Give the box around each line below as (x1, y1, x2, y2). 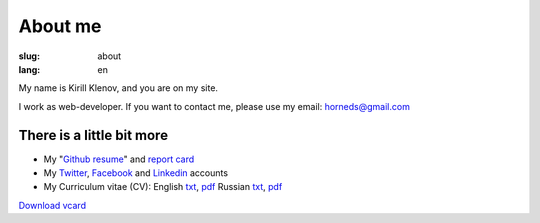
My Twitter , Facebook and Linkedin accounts (43, 167, 229, 179)
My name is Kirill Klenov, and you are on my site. (18, 82, 219, 94)
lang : (18, 63, 41, 75)
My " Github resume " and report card (43, 153, 195, 165)
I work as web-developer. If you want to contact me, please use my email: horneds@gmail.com (18, 100, 410, 112)
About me (18, 15, 102, 37)
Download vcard (18, 199, 87, 211)
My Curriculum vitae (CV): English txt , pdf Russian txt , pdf (43, 181, 283, 193)
